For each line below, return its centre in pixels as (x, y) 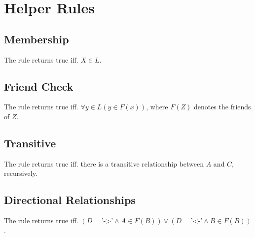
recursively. (21, 173)
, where (157, 107)
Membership (36, 39)
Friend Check (39, 86)
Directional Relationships (70, 200)
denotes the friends (222, 107)
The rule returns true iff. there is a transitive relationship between (104, 163)
